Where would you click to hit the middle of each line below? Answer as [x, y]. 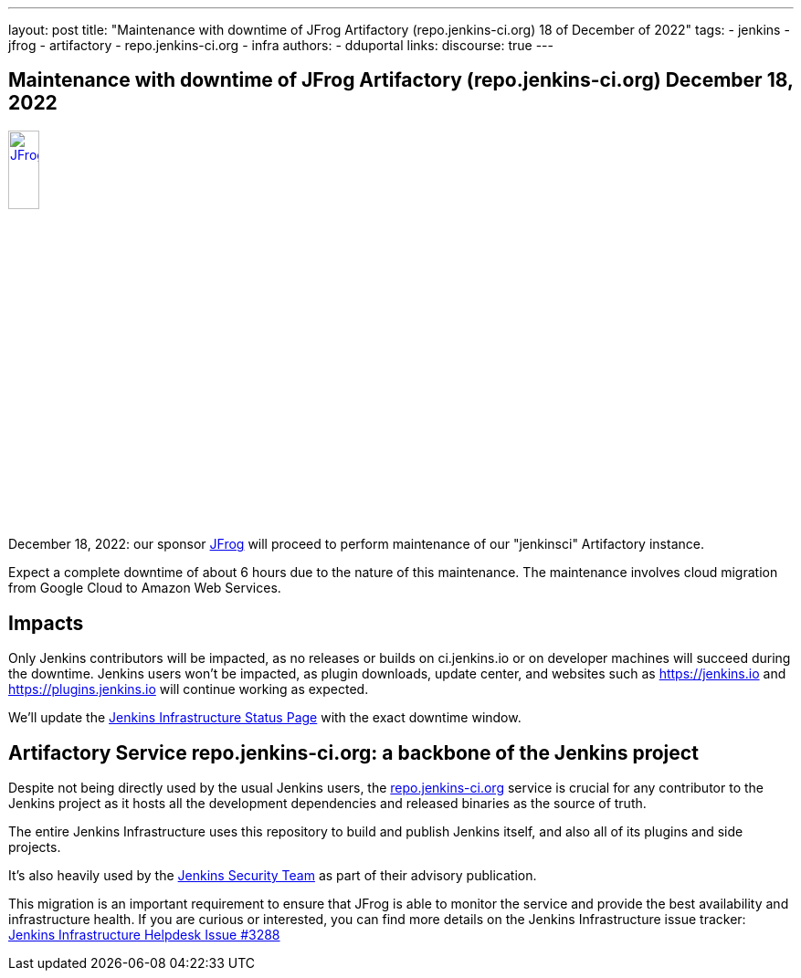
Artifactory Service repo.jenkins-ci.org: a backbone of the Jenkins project [353, 752]
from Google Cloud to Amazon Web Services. [145, 588]
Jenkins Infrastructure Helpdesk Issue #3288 [144, 934]
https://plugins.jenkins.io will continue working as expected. [189, 689]
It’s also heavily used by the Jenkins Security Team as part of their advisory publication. [273, 875]
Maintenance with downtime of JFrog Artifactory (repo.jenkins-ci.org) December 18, [401, 80]
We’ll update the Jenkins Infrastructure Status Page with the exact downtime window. [265, 718]
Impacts [46, 623]
